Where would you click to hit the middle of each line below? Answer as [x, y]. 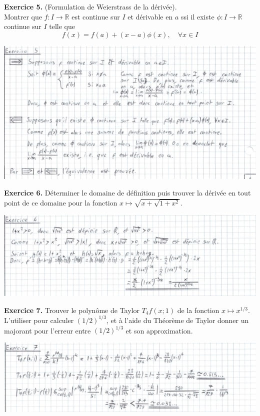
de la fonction [198, 310]
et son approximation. [159, 330]
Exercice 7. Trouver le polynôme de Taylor [72, 310]
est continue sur [96, 16]
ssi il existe [197, 16]
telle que [62, 26]
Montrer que [23, 16]
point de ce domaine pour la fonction [61, 203]
